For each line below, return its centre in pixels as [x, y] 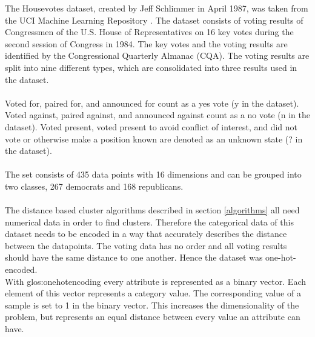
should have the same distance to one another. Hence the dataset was [134, 257]
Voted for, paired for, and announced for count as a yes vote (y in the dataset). [152, 103]
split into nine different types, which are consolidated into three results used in [151, 67]
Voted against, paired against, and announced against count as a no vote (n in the [157, 115]
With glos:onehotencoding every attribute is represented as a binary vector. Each [155, 281]
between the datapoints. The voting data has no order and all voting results [146, 245]
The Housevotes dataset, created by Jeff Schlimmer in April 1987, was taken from [157, 8]
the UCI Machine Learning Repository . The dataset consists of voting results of [154, 20]
